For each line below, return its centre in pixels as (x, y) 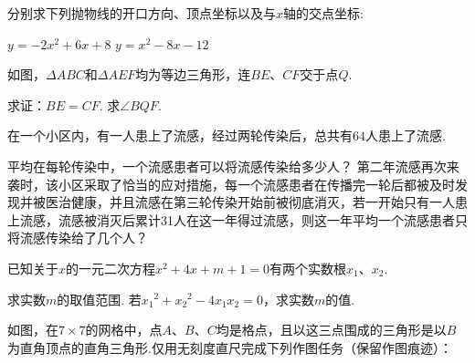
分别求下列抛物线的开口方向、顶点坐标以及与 (142, 13)
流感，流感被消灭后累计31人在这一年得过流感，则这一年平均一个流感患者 (237, 219)
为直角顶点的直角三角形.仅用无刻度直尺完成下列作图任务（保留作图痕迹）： (230, 347)
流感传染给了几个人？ (84, 238)
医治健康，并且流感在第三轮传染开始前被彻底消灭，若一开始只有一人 (250, 202)
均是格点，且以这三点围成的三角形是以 (331, 330)
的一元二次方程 (111, 268)
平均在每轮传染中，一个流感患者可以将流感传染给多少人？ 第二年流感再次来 (233, 166)
